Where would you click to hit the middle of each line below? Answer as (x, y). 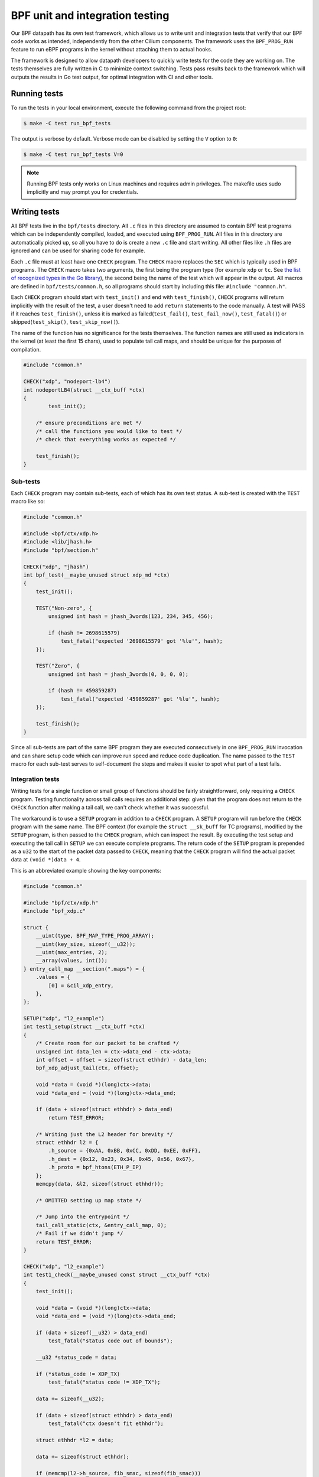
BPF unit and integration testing (90, 15)
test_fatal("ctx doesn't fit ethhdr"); (106, 1424)
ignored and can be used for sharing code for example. (78, 250)
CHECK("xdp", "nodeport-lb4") (67, 382)
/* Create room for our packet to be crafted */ (108, 1043)
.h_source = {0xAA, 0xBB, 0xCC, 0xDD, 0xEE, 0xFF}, (125, 1151)
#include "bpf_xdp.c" (55, 911)
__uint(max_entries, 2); (72, 952)
